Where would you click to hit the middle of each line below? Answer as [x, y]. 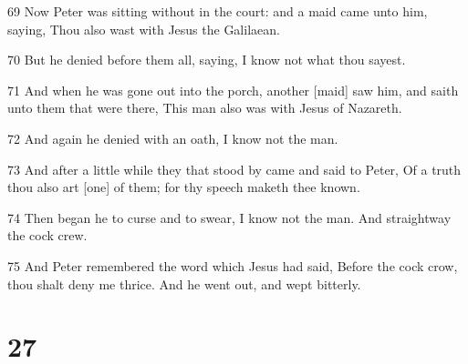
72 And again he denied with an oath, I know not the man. [173, 138]
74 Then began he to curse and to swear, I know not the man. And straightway [229, 217]
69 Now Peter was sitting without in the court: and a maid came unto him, [218, 11]
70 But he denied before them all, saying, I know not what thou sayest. [207, 60]
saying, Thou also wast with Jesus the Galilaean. [144, 29]
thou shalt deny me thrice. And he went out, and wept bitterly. [184, 283]
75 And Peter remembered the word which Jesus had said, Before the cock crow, [233, 265]
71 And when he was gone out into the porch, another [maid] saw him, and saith [233, 90]
